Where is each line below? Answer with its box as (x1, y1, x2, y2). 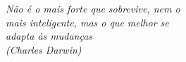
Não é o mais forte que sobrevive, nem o (6, 1, 180, 15)
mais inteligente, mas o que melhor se (6, 15, 169, 29)
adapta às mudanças (6, 29, 93, 43)
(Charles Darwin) (6, 42, 82, 56)
